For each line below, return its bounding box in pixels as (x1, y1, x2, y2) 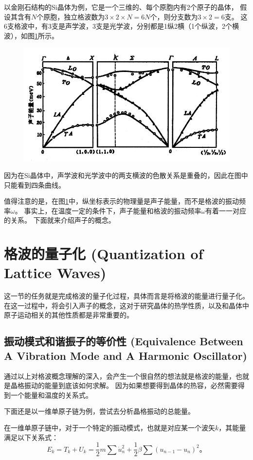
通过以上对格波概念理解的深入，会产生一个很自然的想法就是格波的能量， (4, 371, 235, 381)
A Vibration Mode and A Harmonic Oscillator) (4, 348, 247, 363)
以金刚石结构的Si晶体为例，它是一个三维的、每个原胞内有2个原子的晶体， (4, 2, 238, 12)
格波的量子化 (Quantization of (4, 244, 203, 264)
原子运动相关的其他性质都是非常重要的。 (4, 310, 133, 320)
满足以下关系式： (4, 432, 58, 442)
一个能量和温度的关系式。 (10, 389, 92, 400)
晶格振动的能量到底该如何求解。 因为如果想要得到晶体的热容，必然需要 (10, 380, 238, 390)
